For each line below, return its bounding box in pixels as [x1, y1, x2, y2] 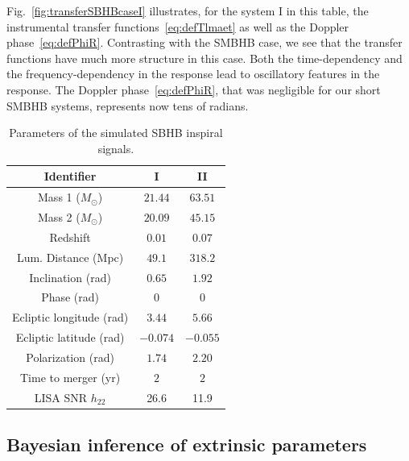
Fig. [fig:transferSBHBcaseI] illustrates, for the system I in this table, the [6, 2, 369, 19]
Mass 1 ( [38, 189, 81, 206]
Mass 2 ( [38, 209, 81, 226]
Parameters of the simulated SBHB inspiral [9, 124, 223, 141]
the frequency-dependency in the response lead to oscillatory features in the [6, 65, 380, 82]
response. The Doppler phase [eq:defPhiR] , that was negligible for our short [6, 81, 381, 98]
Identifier [43, 168, 97, 185]
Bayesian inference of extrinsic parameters [6, 432, 367, 457]
